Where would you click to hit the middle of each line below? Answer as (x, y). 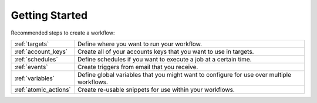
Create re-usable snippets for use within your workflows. (156, 90)
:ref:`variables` (35, 78)
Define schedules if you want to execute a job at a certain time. (164, 59)
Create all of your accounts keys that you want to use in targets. (166, 51)
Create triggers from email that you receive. (138, 67)
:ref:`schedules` (36, 59)
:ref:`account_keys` (41, 51)
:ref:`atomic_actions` (43, 90)
